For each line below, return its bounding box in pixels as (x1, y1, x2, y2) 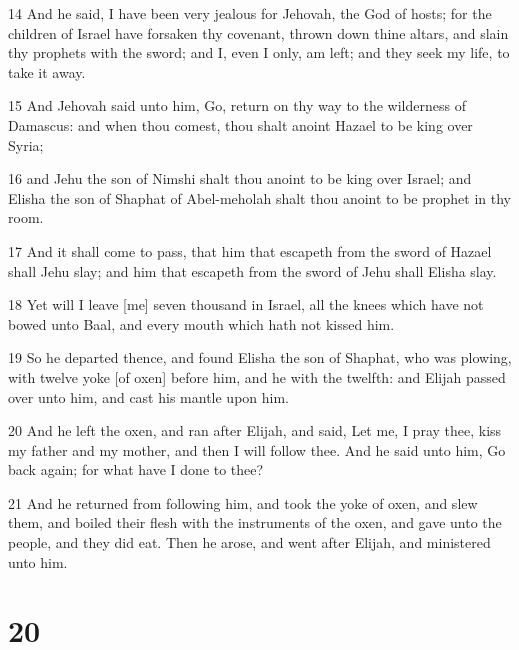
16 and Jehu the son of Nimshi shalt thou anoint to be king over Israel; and (8, 168, 472, 189)
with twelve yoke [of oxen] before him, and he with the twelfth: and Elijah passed (8, 366, 506, 387)
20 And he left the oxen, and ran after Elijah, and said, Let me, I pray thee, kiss (8, 420, 502, 441)
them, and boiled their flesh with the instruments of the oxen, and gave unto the (8, 512, 502, 533)
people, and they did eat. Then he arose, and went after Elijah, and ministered (8, 532, 491, 553)
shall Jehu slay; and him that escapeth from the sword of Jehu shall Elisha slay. (8, 260, 497, 281)
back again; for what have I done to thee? (8, 459, 264, 480)
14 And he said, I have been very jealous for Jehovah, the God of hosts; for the (8, 3, 492, 23)
